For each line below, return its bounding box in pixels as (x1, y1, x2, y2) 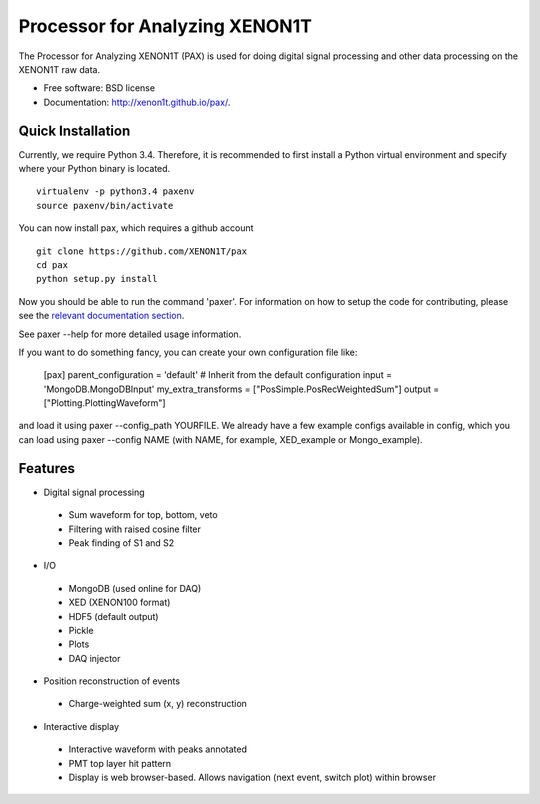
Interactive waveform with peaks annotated (68, 743, 248, 755)
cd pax (36, 259, 69, 270)
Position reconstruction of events (43, 675, 180, 687)
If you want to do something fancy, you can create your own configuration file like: (18, 346, 358, 358)
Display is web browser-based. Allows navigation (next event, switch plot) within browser (68, 771, 437, 784)
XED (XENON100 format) (68, 596, 171, 609)
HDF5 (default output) (68, 610, 159, 622)
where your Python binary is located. (18, 163, 171, 175)
